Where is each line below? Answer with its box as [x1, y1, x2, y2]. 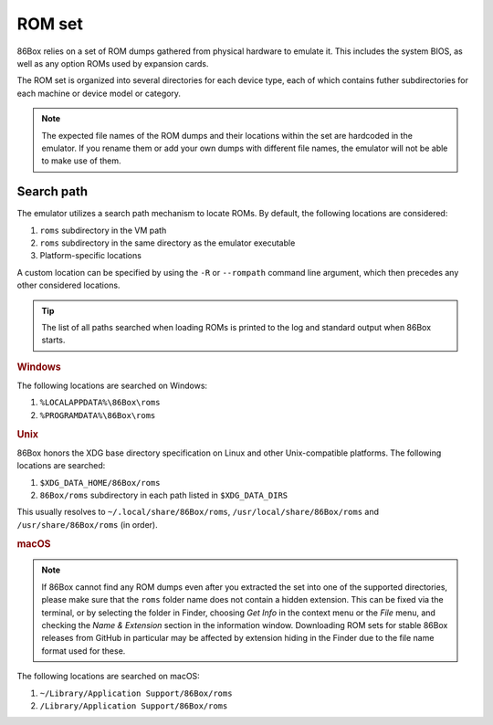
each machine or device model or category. [16, 88, 182, 99]
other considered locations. [16, 279, 121, 291]
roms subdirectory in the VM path [39, 225, 167, 236]
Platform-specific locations [39, 250, 142, 261]
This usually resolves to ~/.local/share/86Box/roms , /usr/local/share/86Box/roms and [16, 507, 379, 518]
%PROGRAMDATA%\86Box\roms [39, 410, 156, 420]
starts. [41, 334, 66, 346]
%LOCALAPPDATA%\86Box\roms [39, 397, 161, 408]
